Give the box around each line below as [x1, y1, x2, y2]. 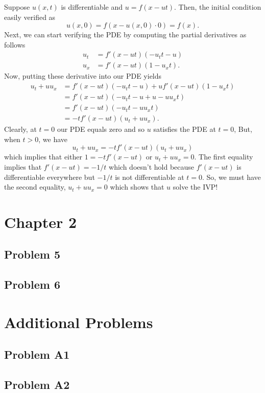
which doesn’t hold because [109, 161, 195, 172]
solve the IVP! [173, 181, 218, 192]
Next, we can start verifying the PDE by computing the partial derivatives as [4, 29, 247, 40]
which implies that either [4, 151, 82, 162]
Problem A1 [4, 346, 70, 362]
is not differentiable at [115, 171, 184, 182]
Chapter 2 [4, 211, 77, 232]
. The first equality [194, 151, 253, 162]
